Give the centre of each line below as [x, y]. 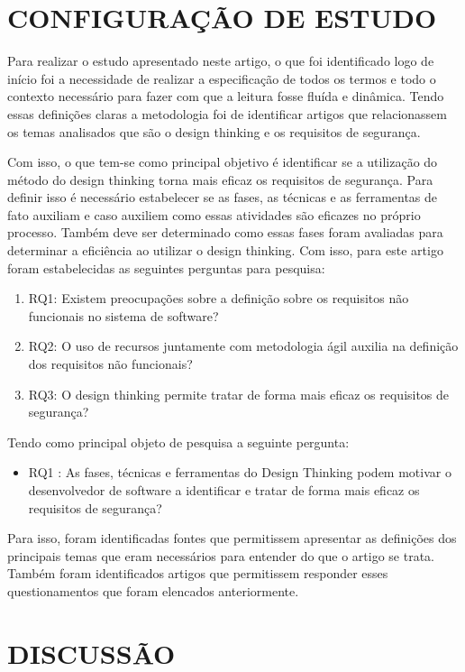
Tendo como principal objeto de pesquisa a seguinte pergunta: [178, 442]
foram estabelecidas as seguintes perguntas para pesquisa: [166, 267]
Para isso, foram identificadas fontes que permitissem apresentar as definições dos [232, 538]
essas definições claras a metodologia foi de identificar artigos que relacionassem [227, 113]
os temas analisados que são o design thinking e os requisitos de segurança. [214, 131]
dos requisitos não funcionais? [110, 364]
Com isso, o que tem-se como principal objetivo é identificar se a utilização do [223, 162]
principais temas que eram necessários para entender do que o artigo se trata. [221, 555]
